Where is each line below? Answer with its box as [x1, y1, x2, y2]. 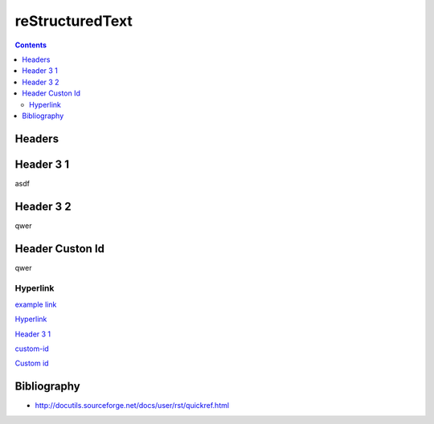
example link [14, 300, 57, 309]
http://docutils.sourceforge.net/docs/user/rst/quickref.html [35, 401, 229, 410]
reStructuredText [14, 12, 133, 30]
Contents [14, 40, 47, 50]
